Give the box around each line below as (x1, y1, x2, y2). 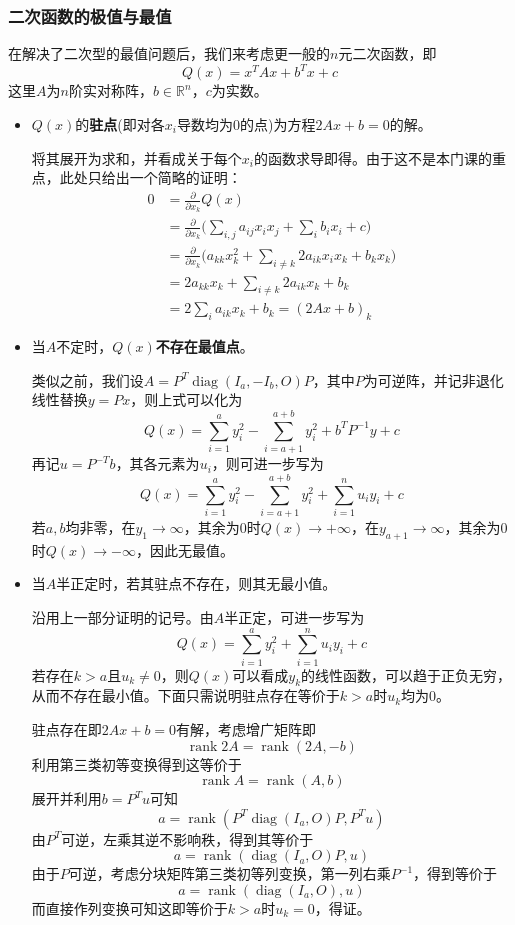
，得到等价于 (413, 863, 498, 884)
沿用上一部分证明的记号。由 (31, 606, 214, 627)
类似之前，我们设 (31, 369, 144, 390)
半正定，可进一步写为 (224, 606, 365, 627)
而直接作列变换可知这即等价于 (31, 897, 228, 918)
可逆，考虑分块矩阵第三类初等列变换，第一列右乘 (68, 863, 391, 884)
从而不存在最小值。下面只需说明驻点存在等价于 (31, 685, 340, 706)
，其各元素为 (115, 453, 200, 474)
